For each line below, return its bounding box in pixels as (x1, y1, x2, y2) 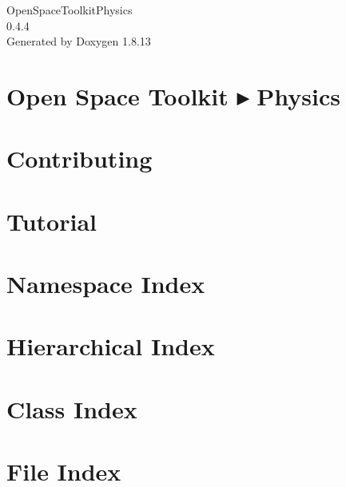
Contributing (6, 142, 153, 175)
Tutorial (6, 204, 97, 237)
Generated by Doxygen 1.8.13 (6, 33, 151, 49)
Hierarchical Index (6, 330, 215, 362)
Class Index (6, 392, 137, 425)
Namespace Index (6, 267, 205, 300)
